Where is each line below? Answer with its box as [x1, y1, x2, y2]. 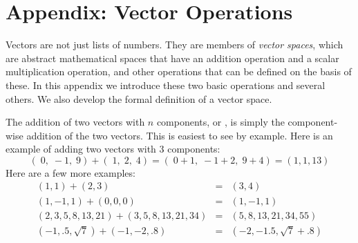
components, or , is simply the [156, 115, 285, 129]
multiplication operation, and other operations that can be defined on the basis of [6, 64, 352, 79]
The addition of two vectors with [6, 115, 145, 129]
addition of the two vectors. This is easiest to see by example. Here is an [26, 128, 333, 142]
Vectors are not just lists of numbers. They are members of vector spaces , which [6, 37, 343, 52]
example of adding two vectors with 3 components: [6, 142, 220, 156]
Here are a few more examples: [6, 165, 135, 179]
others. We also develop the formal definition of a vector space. [6, 91, 272, 106]
